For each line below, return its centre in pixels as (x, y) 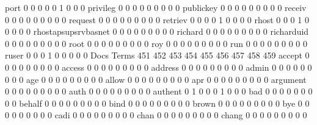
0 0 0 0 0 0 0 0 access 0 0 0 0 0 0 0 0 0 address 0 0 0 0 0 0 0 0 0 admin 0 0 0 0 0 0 (158, 67)
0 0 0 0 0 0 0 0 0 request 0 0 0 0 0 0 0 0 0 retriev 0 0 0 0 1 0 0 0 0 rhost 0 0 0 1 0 (157, 19)
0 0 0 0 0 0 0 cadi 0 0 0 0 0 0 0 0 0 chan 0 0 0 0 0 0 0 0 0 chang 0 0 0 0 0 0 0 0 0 (156, 115)
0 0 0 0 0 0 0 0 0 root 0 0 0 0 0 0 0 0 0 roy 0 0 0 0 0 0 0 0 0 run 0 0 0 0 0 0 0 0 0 (156, 43)
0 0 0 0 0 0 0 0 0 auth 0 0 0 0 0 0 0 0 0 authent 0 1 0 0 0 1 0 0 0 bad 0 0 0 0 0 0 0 (159, 91)
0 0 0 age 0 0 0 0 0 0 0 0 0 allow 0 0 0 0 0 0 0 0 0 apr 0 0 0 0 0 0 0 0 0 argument (156, 79)
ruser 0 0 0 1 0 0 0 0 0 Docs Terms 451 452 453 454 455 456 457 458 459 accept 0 (157, 55)
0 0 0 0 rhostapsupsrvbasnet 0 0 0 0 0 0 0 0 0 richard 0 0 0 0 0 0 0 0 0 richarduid (157, 31)
